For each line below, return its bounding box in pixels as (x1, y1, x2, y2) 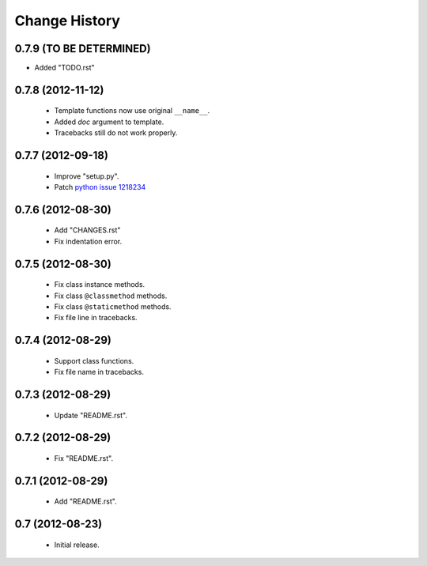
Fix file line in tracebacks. (54, 313, 138, 323)
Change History (14, 12, 120, 29)
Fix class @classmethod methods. (54, 291, 168, 300)
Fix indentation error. (54, 236, 123, 246)
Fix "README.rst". (54, 454, 114, 463)
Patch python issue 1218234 (54, 183, 146, 192)
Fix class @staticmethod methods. (54, 302, 172, 311)
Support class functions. (54, 356, 134, 365)
